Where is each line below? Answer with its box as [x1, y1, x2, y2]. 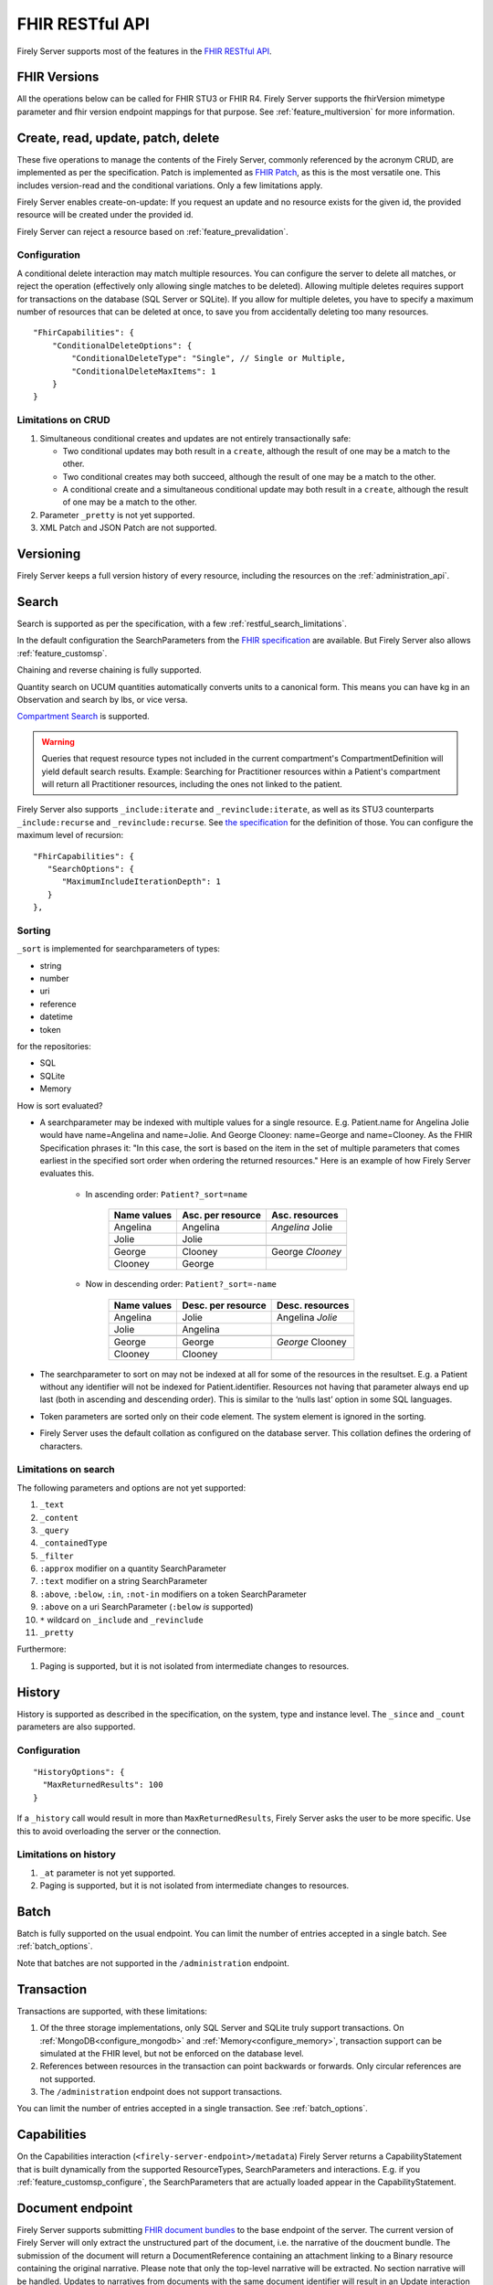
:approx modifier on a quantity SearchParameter [39, 1563, 227, 1574]
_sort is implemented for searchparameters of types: [16, 943, 221, 954]
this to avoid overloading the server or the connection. [16, 1825, 222, 1836]
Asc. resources [270, 1209, 339, 1222]
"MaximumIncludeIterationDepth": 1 [61, 877, 221, 887]
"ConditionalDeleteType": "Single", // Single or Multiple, [71, 353, 346, 364]
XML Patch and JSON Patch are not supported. [39, 522, 217, 534]
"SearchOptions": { [47, 864, 135, 874]
